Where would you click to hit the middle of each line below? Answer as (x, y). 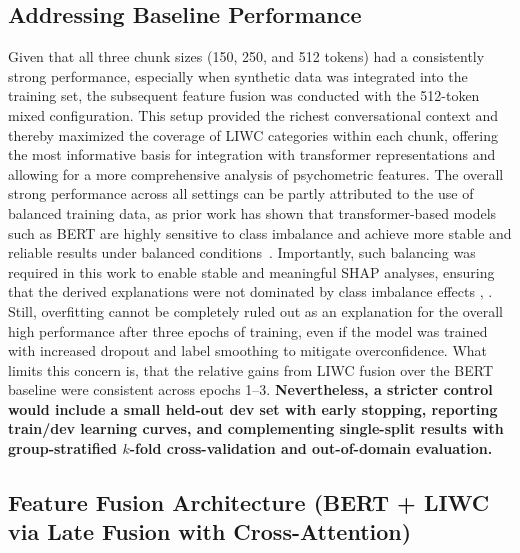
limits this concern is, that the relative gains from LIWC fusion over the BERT (251, 369)
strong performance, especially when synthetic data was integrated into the (238, 75)
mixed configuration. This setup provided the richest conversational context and (253, 114)
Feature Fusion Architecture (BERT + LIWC (249, 502)
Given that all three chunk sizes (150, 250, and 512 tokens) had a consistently (246, 56)
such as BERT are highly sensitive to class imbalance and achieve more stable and (260, 232)
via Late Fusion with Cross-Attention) (210, 531)
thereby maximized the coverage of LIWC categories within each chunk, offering (253, 134)
